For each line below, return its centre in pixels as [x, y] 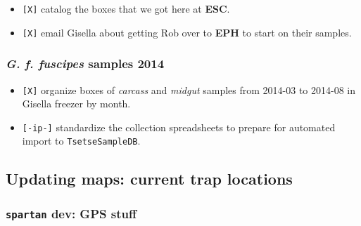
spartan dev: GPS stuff [71, 213]
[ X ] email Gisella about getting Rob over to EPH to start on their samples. [187, 32]
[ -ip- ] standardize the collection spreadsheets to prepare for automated [179, 127]
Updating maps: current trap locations [149, 179]
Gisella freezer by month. [76, 104]
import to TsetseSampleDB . [81, 141]
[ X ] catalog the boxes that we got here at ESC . [126, 8]
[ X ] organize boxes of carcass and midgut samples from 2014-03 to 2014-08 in [189, 89]
